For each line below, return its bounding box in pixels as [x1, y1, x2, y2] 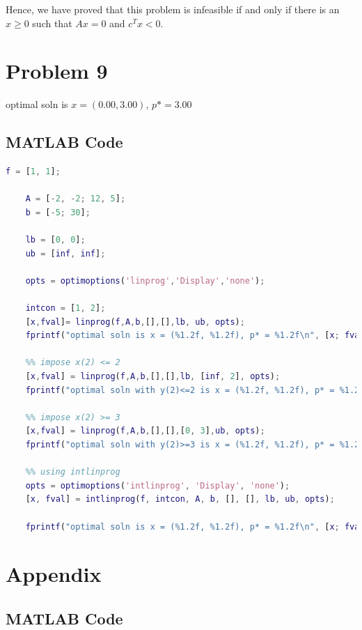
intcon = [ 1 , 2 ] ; [25, 303, 106, 314]
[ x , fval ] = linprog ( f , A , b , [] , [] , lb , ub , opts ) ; [25, 316, 245, 327]
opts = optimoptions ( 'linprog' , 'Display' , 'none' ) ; [25, 275, 265, 286]
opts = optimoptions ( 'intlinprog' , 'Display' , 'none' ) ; [25, 480, 290, 491]
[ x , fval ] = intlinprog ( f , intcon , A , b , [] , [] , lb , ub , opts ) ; [25, 494, 335, 505]
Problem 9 [6, 56, 108, 85]
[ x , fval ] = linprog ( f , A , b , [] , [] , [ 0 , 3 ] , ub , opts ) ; [25, 426, 265, 436]
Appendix [6, 560, 102, 588]
